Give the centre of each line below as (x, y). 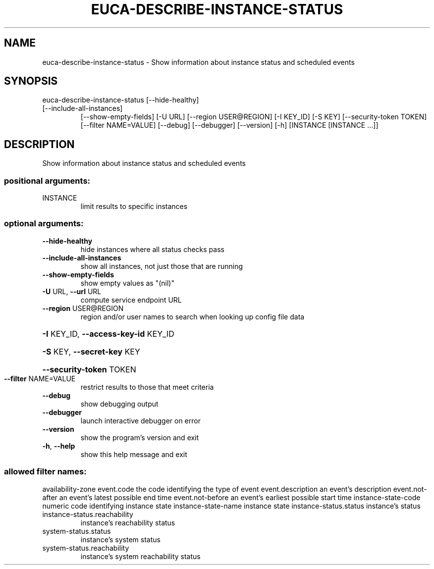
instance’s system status (120, 539)
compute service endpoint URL (131, 300)
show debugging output (119, 404)
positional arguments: (47, 181)
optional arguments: (44, 224)
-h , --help (59, 446)
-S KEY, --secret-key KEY (91, 351)
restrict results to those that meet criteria (147, 387)
